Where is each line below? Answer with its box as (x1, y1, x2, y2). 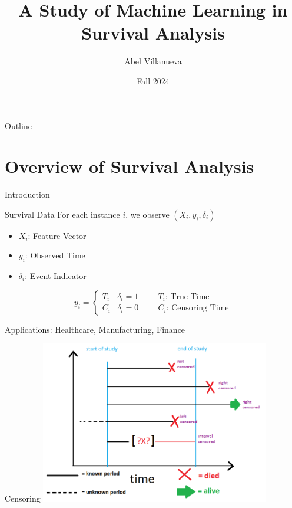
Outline (5, 119, 32, 132)
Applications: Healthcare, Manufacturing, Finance (5, 323, 185, 335)
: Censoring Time (166, 304, 229, 313)
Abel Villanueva (124, 55, 182, 67)
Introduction (5, 188, 50, 201)
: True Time (165, 292, 210, 301)
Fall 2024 (137, 74, 170, 87)
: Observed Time (25, 249, 85, 261)
